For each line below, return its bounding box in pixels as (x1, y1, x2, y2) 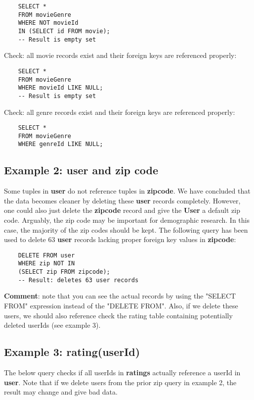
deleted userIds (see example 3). (4, 320, 101, 330)
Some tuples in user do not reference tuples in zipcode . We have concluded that (4, 186, 251, 196)
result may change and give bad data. (4, 387, 118, 397)
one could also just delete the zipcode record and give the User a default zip (4, 205, 240, 215)
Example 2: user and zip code (4, 162, 159, 178)
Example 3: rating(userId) (4, 344, 140, 359)
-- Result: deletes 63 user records (18, 276, 139, 284)
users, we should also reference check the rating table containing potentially (4, 310, 233, 320)
